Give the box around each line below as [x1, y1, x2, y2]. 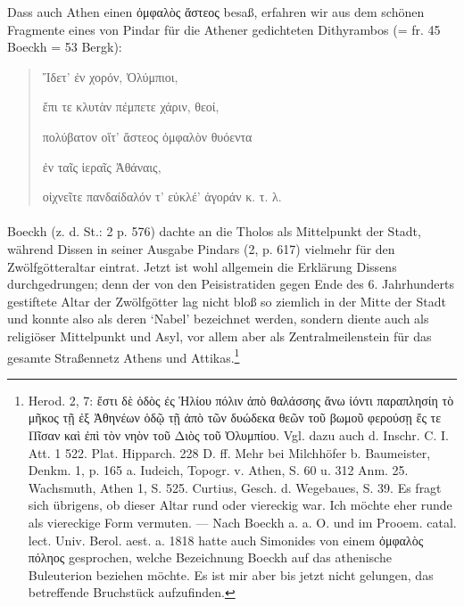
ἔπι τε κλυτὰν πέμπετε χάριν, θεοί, [42, 97, 220, 116]
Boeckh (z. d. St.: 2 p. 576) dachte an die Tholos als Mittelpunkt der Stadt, [7, 222, 421, 241]
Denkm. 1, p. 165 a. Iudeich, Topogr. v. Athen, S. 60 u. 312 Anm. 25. [28, 461, 409, 479]
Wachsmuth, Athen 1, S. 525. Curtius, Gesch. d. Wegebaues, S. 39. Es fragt [28, 478, 442, 496]
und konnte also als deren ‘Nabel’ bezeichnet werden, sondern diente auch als [7, 309, 429, 328]
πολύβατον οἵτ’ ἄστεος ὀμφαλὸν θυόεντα [42, 127, 253, 145]
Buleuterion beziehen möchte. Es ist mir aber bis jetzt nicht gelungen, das [28, 565, 434, 584]
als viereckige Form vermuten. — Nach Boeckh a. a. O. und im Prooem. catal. [28, 512, 457, 531]
